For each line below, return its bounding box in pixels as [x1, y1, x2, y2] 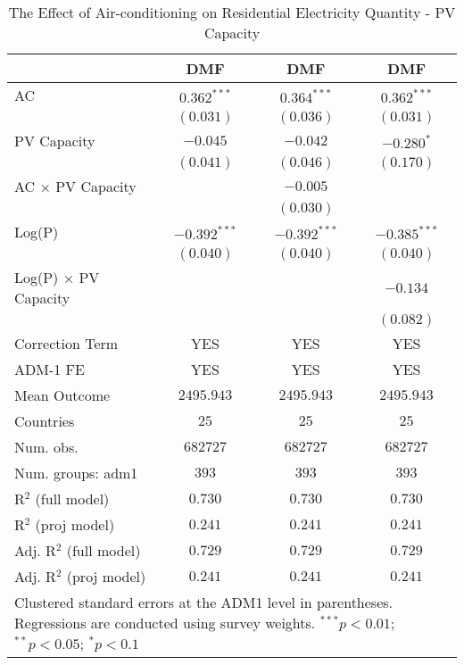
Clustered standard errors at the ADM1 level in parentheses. [14, 592, 394, 612]
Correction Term [14, 333, 119, 353]
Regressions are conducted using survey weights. [14, 612, 316, 633]
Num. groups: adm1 [14, 462, 138, 483]
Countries [14, 411, 75, 431]
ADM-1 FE [14, 359, 85, 379]
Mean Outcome [14, 385, 111, 405]
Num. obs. [14, 436, 79, 457]
